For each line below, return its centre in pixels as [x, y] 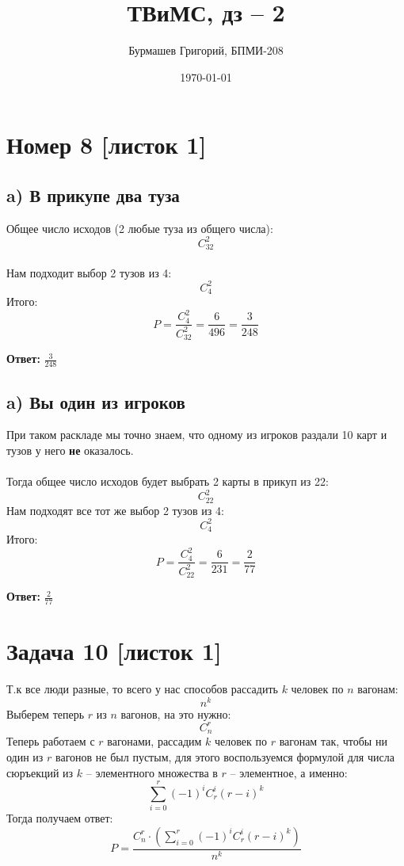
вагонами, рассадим [154, 741]
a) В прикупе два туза [93, 195]
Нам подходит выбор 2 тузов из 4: [89, 272]
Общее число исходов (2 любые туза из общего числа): [140, 228]
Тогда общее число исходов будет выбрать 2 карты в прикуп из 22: [168, 481]
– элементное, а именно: [289, 772]
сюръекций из [40, 772]
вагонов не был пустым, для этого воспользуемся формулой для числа [225, 756]
